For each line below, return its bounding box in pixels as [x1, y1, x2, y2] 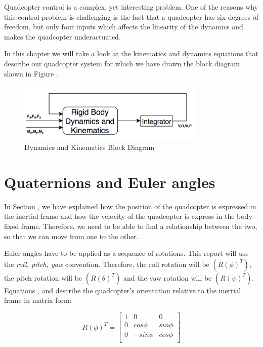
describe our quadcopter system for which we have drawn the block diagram [4, 58, 240, 68]
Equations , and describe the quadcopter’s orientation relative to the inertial [4, 285, 241, 295]
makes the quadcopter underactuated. [4, 31, 121, 42]
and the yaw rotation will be [123, 272, 212, 283]
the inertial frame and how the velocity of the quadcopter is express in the [4, 211, 235, 221]
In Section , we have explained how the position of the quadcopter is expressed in [4, 201, 256, 211]
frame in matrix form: [4, 295, 72, 305]
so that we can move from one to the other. [4, 230, 139, 241]
